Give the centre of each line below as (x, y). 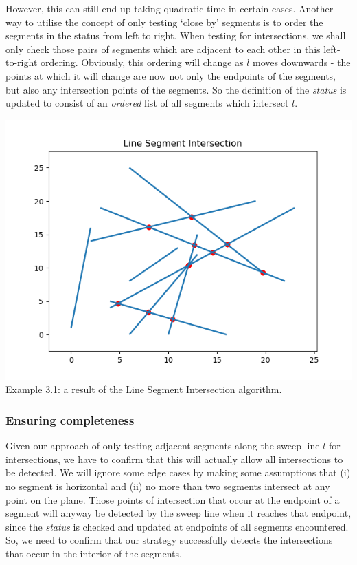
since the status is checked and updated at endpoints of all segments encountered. (177, 526)
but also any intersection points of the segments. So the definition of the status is (176, 89)
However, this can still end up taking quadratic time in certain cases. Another (170, 8)
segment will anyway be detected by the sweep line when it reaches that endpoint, (178, 513)
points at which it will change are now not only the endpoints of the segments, (171, 75)
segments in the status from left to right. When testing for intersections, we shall (176, 35)
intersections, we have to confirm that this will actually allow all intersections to (174, 459)
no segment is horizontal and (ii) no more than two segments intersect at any (168, 486)
